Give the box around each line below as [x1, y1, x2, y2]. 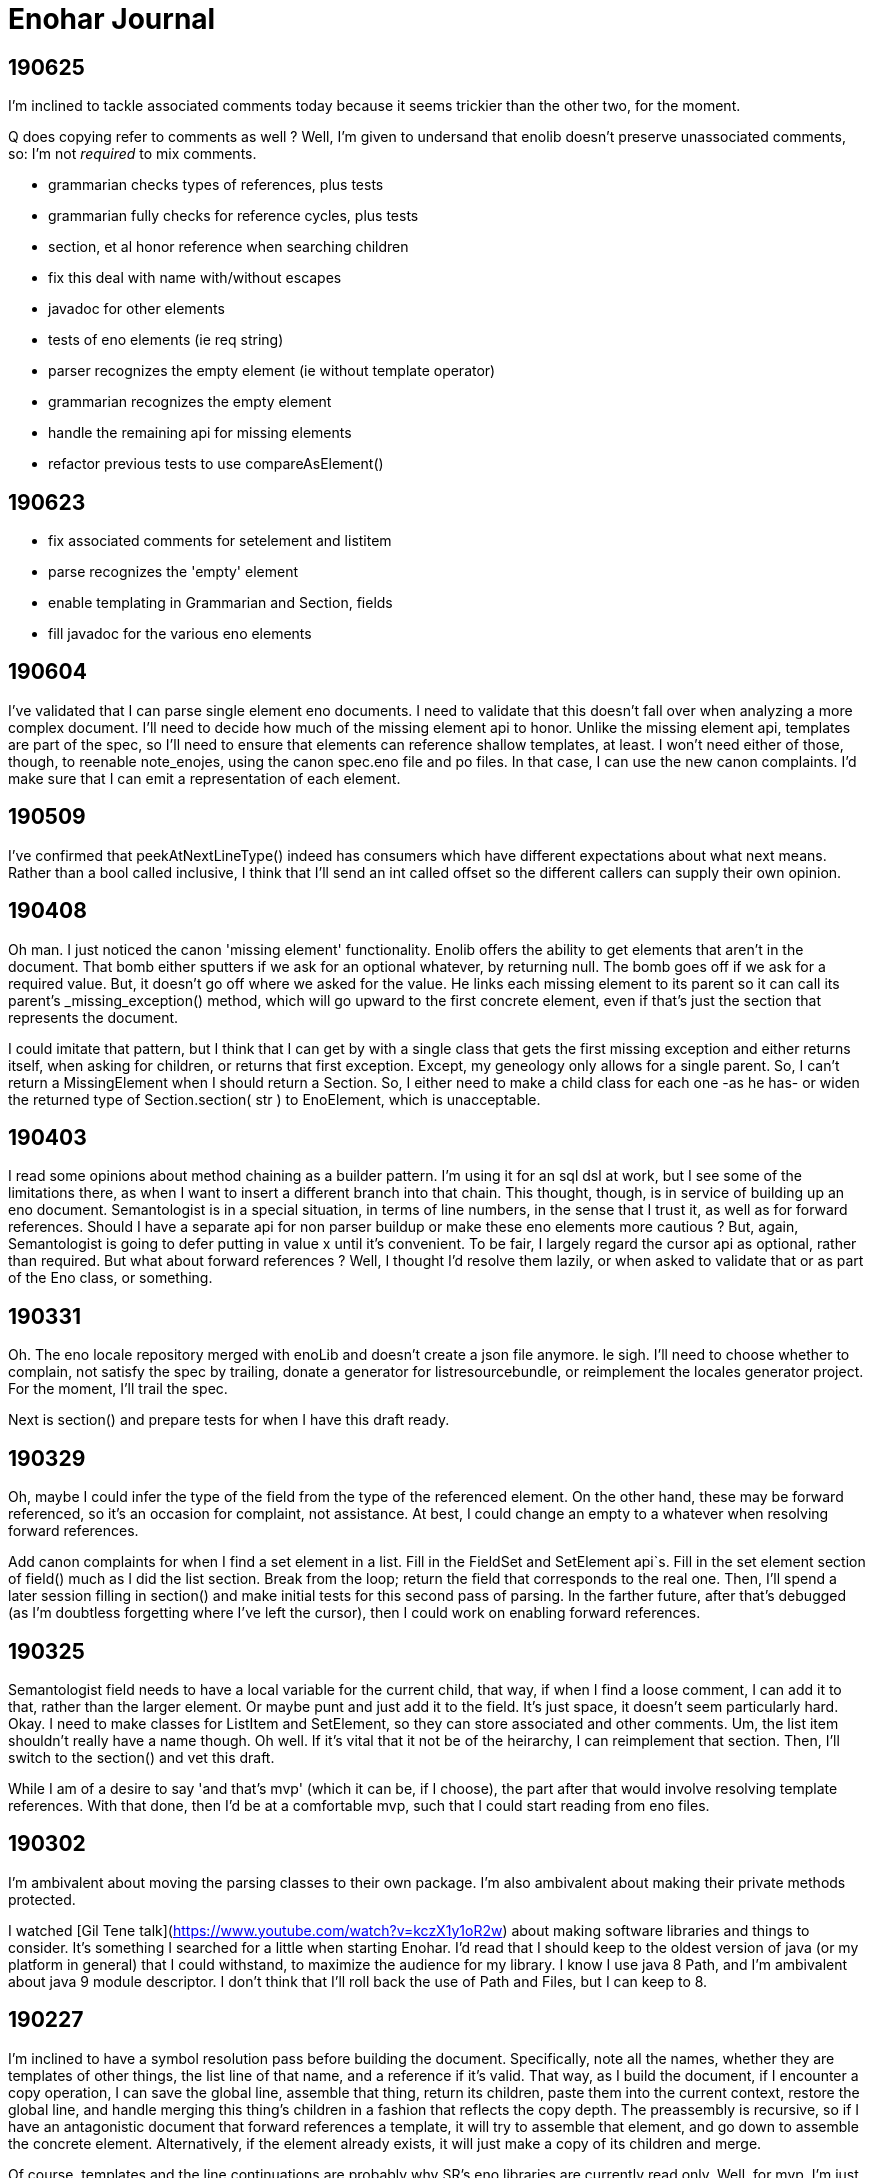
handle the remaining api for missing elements [48, 424, 352, 442]
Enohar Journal [8, 2, 216, 36]
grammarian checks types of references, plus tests [48, 176, 384, 194]
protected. [8, 1890, 76, 1908]
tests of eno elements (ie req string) [48, 331, 284, 349]
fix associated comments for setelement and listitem [48, 532, 392, 550]
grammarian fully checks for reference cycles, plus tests [48, 207, 419, 225]
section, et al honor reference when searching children [48, 238, 409, 256]
